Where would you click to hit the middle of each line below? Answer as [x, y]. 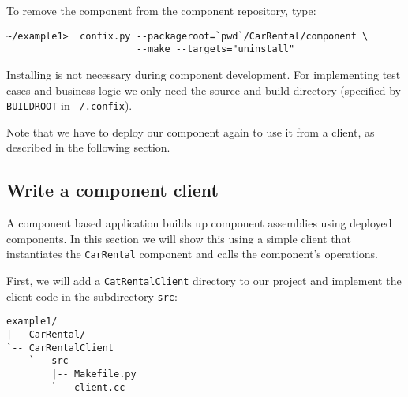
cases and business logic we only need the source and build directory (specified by [204, 90]
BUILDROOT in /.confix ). [69, 105]
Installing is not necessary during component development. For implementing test [204, 74]
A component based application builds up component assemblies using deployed [199, 223]
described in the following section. [88, 147]
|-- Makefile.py [94, 374]
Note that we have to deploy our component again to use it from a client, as [191, 131]
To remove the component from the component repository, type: [161, 10]
